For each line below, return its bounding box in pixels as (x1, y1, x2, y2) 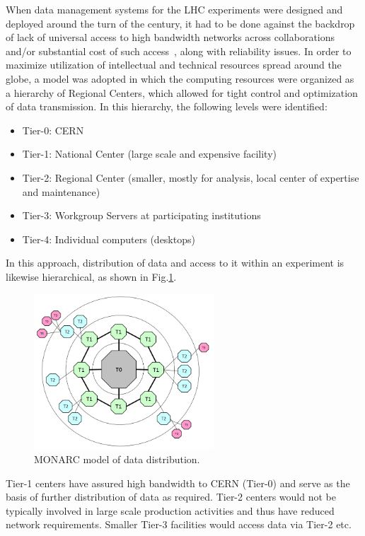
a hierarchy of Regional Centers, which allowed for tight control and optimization (6, 85, 358, 100)
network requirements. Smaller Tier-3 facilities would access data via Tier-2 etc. (6, 517, 352, 532)
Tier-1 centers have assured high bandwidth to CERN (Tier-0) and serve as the (6, 475, 350, 490)
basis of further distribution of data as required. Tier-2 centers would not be (6, 489, 336, 504)
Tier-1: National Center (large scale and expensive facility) (22, 146, 277, 161)
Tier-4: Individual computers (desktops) (22, 231, 195, 246)
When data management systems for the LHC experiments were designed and (6, 2, 343, 16)
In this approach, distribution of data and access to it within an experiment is (6, 255, 344, 270)
